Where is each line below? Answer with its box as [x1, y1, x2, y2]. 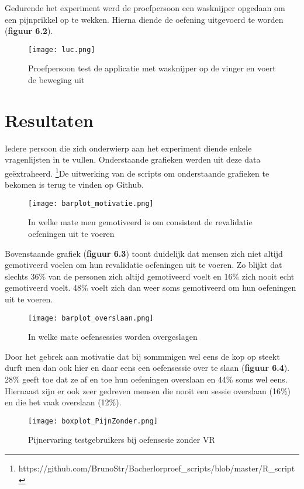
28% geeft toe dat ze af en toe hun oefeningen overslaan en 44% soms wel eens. [5, 373, 288, 385]
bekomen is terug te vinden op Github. [5, 178, 144, 191]
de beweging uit [28, 74, 85, 86]
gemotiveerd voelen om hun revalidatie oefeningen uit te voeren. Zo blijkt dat [5, 259, 282, 271]
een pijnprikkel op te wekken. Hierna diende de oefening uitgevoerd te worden [5, 13, 284, 25]
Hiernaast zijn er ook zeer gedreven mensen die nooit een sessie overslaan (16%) [5, 384, 291, 397]
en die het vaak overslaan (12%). [5, 396, 122, 408]
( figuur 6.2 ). [5, 25, 53, 37]
